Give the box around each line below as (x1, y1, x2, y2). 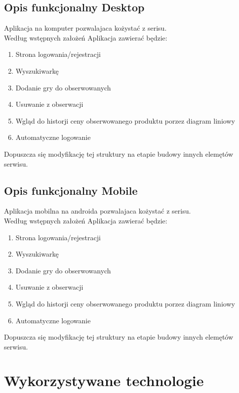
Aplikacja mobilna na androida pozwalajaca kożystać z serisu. (4, 206, 191, 216)
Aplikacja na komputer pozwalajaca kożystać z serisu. (4, 23, 167, 33)
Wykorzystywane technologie (4, 370, 204, 391)
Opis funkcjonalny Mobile (4, 182, 138, 198)
